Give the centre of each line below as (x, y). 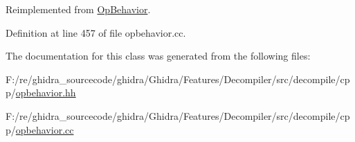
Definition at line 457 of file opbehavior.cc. (96, 32)
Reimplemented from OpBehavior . (78, 9)
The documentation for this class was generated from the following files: (158, 56)
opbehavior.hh (46, 92)
